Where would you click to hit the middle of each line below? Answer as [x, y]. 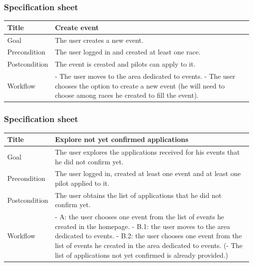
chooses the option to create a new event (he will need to [140, 85]
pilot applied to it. [82, 183]
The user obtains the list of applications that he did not [138, 195]
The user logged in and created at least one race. [127, 52]
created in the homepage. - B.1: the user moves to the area [142, 226]
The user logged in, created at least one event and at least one [148, 173]
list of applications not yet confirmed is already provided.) [141, 255]
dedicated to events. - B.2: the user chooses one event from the [148, 236]
